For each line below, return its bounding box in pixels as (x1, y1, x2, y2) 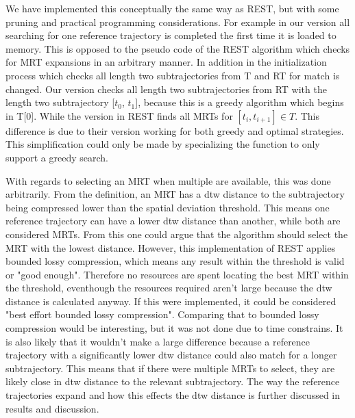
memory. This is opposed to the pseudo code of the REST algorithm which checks (5, 41, 350, 55)
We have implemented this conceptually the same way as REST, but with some (5, 1, 339, 15)
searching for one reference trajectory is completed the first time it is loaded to (5, 28, 336, 42)
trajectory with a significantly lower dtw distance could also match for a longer (5, 348, 337, 362)
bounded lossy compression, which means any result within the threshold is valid (5, 254, 345, 268)
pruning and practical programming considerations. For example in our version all (5, 14, 350, 29)
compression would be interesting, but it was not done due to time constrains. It (5, 321, 343, 335)
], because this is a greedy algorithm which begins (135, 95, 344, 109)
